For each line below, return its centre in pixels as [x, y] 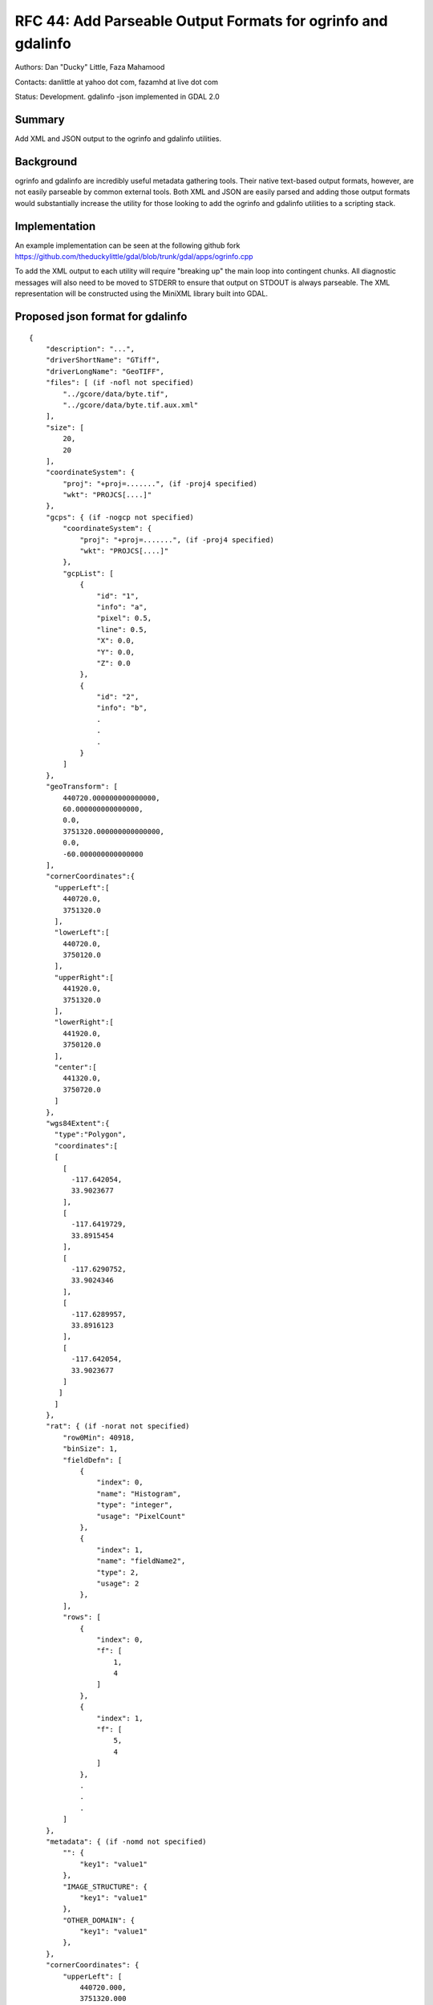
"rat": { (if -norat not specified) [117, 1426]
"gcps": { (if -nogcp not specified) [119, 517]
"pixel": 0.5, [124, 618]
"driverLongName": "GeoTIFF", [105, 371]
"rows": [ [82, 1617]
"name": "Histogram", [139, 1493]
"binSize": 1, [91, 1449]
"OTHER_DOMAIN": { [99, 1920]
